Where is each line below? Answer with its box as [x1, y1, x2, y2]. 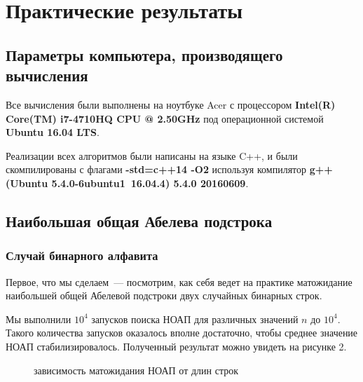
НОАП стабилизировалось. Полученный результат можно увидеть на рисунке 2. [6, 339, 347, 353]
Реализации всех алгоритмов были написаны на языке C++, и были [6, 148, 298, 163]
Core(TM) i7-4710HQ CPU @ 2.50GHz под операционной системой [6, 111, 324, 125]
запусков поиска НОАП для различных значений [91, 311, 299, 326]
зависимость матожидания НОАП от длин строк [34, 362, 238, 377]
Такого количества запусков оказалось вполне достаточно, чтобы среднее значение [6, 325, 358, 340]
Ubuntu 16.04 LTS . [6, 125, 100, 139]
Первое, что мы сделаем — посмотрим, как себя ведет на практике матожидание [6, 274, 352, 289]
